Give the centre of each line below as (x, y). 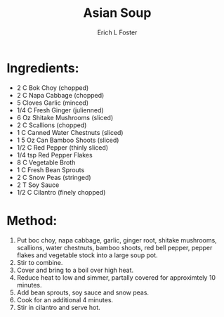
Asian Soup (117, 13)
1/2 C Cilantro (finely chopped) (61, 192)
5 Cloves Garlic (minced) (53, 103)
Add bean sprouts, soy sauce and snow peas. (83, 292)
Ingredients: (43, 68)
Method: (32, 220)
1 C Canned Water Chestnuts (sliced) (70, 132)
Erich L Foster (117, 32)
